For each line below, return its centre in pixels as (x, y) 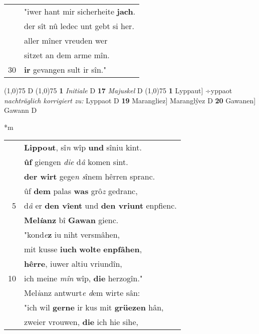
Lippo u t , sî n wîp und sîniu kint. (83, 147)
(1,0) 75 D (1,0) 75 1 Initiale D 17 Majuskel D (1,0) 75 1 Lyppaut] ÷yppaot (118, 90)
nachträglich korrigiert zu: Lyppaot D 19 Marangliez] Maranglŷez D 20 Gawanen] (130, 100)
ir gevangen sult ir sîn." (65, 69)
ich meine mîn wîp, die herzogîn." (83, 278)
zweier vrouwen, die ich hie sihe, (81, 322)
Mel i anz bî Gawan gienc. (71, 220)
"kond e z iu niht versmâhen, (72, 235)
